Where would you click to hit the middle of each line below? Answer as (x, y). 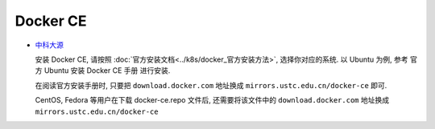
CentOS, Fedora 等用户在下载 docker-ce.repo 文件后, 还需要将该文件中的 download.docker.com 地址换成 (212, 100)
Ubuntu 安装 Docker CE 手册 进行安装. (107, 71)
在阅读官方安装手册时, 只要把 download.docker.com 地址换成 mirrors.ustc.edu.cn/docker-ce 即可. (211, 85)
